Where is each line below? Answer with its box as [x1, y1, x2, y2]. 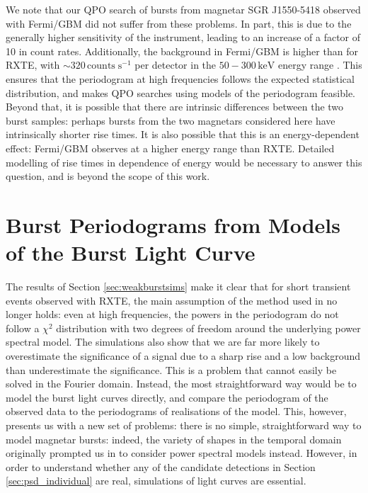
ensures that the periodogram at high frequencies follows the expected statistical [6, 71, 355, 86]
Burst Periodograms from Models [6, 210, 340, 239]
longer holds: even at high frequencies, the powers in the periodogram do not [6, 307, 339, 322]
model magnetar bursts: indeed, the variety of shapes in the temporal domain [6, 431, 342, 446]
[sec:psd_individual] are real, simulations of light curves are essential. [6, 473, 306, 488]
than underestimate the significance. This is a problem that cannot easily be [6, 362, 337, 377]
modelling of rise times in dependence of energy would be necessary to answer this [6, 154, 362, 169]
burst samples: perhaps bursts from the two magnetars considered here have [6, 113, 335, 127]
